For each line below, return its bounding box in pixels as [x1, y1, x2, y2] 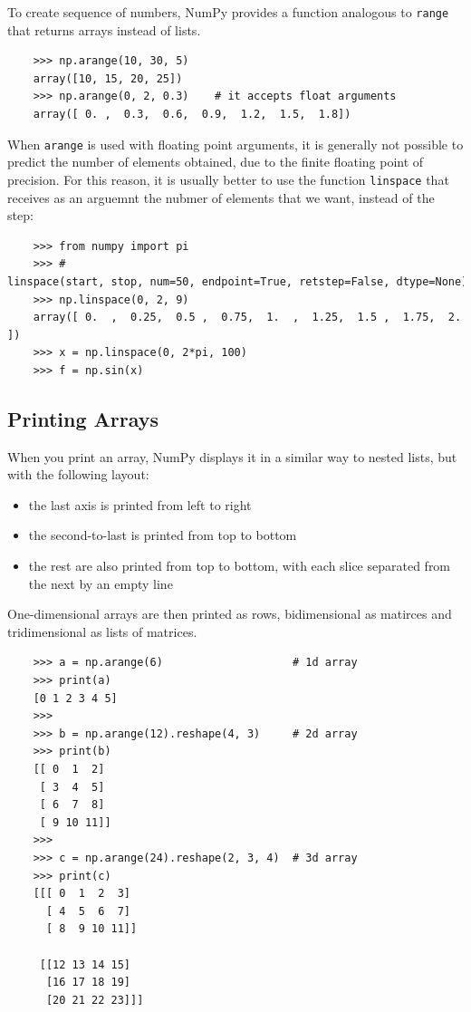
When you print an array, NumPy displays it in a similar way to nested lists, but [7, 447, 457, 466]
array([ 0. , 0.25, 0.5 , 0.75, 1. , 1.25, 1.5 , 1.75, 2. [33, 311, 462, 324]
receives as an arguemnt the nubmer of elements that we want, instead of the [7, 188, 435, 207]
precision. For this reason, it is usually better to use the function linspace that [7, 169, 449, 188]
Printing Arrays [7, 404, 159, 432]
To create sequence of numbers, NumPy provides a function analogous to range [7, 3, 449, 21]
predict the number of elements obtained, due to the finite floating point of [7, 152, 424, 171]
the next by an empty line [28, 573, 173, 593]
